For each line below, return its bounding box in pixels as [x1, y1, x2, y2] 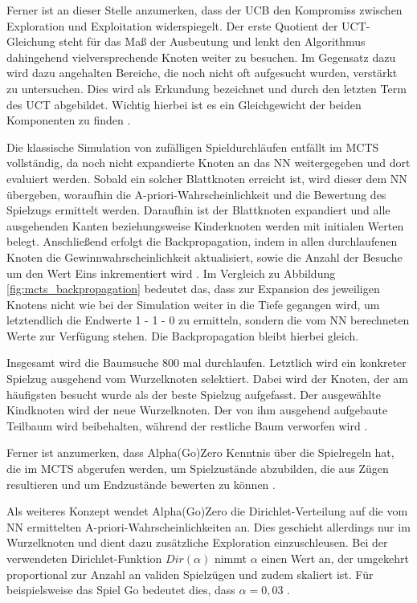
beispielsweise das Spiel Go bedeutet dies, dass [6, 581, 235, 598]
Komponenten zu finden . [6, 112, 131, 128]
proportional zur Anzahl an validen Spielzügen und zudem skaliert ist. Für [6, 565, 374, 582]
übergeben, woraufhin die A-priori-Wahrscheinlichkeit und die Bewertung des [6, 185, 386, 202]
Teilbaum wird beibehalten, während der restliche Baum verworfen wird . [6, 417, 368, 434]
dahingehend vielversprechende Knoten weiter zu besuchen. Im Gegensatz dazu [6, 48, 396, 65]
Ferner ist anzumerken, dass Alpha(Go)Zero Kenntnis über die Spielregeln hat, [6, 444, 395, 461]
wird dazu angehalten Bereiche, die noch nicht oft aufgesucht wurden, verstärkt [6, 64, 398, 81]
